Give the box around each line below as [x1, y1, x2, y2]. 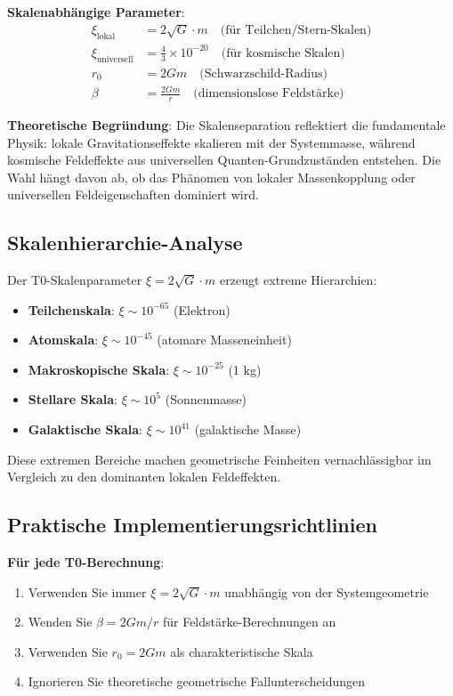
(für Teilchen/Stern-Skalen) [220, 24, 372, 37]
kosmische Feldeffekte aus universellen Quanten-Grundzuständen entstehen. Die [7, 150, 441, 169]
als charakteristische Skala [170, 642, 313, 660]
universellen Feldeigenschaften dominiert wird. [7, 185, 259, 204]
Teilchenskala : [28, 300, 115, 319]
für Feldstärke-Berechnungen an [162, 612, 336, 631]
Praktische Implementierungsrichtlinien [7, 511, 377, 538]
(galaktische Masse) [194, 420, 302, 439]
